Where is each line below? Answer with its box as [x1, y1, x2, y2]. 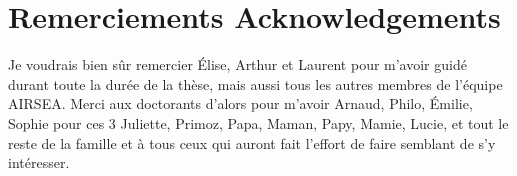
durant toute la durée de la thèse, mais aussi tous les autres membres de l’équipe [8, 73, 503, 94]
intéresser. [8, 152, 70, 173]
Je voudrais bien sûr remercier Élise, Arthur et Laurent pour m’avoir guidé [8, 54, 467, 75]
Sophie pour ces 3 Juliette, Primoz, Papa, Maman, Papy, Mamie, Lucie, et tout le [8, 112, 509, 133]
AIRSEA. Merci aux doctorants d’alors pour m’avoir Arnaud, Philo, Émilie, [8, 93, 473, 114]
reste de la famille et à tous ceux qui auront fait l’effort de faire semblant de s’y [8, 132, 496, 153]
